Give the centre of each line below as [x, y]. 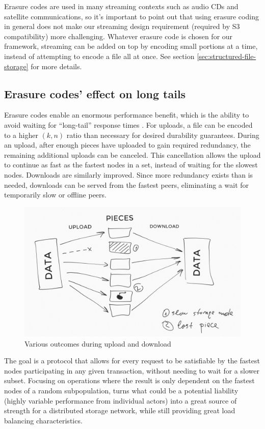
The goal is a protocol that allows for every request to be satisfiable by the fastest [132, 361]
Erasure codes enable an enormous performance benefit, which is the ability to [127, 115]
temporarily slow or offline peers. [55, 195]
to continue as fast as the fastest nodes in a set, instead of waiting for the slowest [131, 165]
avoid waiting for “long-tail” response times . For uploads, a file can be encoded [128, 124]
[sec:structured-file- [227, 56]
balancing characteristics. [43, 420]
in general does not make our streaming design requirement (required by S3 [122, 26]
